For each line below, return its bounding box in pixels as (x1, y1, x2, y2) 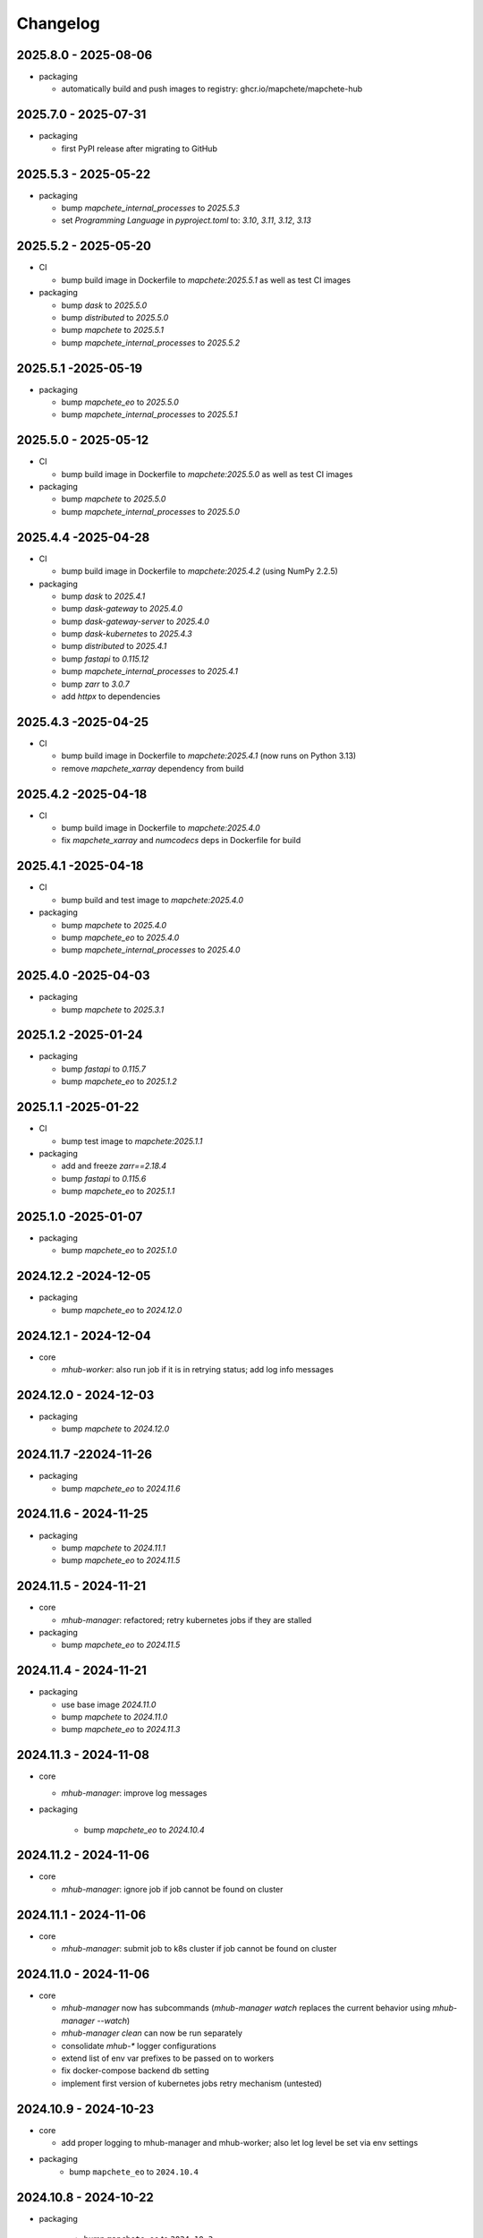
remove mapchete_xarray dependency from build (61, 763, 244, 773)
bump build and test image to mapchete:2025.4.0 (61, 894, 244, 905)
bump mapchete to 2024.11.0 (61, 1712, 168, 1722)
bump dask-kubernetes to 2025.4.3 (61, 628, 192, 639)
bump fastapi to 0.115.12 (61, 653, 149, 664)
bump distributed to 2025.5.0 (61, 312, 169, 322)
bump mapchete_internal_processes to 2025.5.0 (61, 506, 241, 517)
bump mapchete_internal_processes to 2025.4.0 (61, 944, 241, 955)
